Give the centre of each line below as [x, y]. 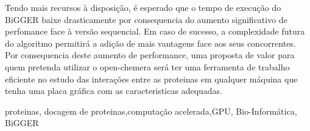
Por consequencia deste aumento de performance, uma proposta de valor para [150, 55]
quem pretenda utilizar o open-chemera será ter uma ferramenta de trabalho [147, 66]
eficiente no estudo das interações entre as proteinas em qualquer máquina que [151, 79]
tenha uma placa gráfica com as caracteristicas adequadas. [114, 91]
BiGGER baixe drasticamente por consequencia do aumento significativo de [146, 19]
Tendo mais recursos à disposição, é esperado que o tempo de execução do [143, 7]
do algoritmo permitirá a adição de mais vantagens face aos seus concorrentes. [150, 43]
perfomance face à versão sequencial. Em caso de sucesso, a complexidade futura [155, 31]
